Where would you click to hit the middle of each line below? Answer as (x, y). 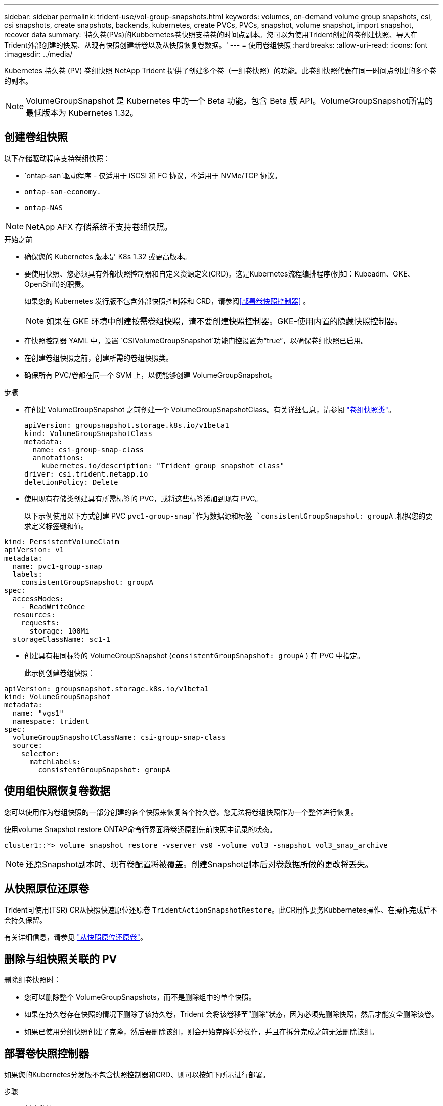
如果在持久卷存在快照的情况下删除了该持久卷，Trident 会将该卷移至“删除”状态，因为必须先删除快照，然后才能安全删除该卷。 (231, 1014)
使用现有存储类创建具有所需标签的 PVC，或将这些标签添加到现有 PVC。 (143, 498)
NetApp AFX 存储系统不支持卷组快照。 (99, 227)
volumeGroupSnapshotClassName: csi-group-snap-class (119, 737)
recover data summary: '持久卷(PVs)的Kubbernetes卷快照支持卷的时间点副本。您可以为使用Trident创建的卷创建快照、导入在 (211, 35)
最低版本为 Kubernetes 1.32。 (82, 113)
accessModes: (38, 598)
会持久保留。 (25, 920)
